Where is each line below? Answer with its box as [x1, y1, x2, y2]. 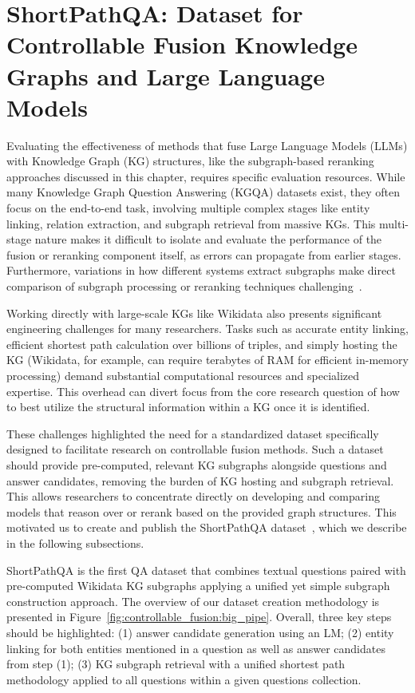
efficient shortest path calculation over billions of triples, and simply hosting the [6, 335, 397, 352]
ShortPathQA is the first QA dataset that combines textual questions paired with [6, 561, 406, 578]
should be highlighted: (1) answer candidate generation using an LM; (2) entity [6, 624, 394, 640]
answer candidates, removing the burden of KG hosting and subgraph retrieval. [6, 472, 394, 489]
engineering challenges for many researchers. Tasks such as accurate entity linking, [6, 320, 409, 337]
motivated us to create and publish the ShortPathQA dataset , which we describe [6, 519, 407, 536]
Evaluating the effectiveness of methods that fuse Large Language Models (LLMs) [6, 137, 408, 153]
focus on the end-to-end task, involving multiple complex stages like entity [6, 200, 370, 216]
